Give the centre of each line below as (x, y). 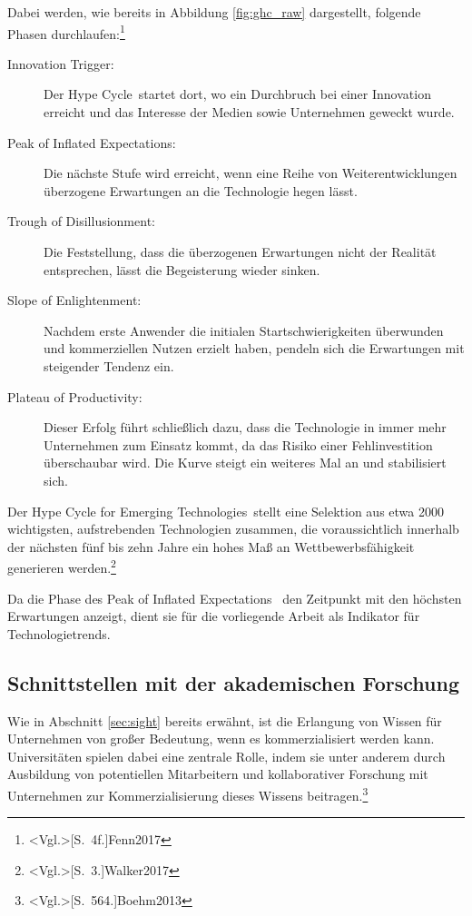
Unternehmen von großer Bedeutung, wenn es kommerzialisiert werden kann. (221, 739)
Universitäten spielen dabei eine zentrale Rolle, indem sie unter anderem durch (226, 756)
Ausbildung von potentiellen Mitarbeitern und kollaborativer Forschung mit (218, 774)
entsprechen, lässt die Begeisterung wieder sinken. (182, 269)
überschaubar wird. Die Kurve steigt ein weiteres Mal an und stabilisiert (245, 463)
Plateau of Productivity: (75, 396)
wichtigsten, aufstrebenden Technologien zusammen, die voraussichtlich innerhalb (233, 529)
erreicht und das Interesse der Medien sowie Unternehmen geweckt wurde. (249, 112)
